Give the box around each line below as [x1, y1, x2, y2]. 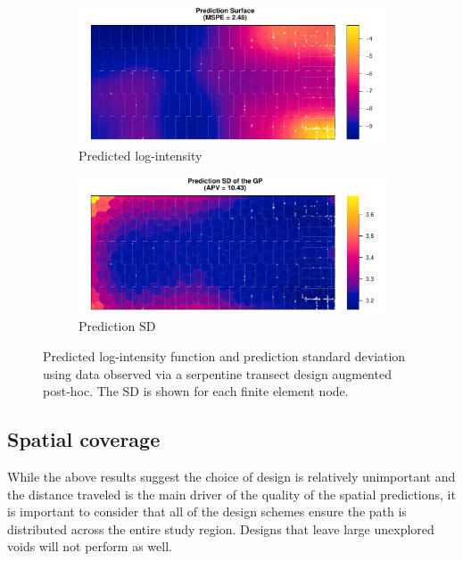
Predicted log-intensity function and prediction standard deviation [43, 347, 406, 366]
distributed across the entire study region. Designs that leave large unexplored [7, 519, 434, 538]
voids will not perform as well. [7, 537, 172, 556]
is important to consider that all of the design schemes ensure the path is [7, 502, 407, 521]
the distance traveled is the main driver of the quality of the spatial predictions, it [7, 484, 456, 503]
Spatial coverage [7, 425, 161, 453]
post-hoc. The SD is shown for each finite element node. [43, 382, 349, 400]
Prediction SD [79, 317, 156, 335]
